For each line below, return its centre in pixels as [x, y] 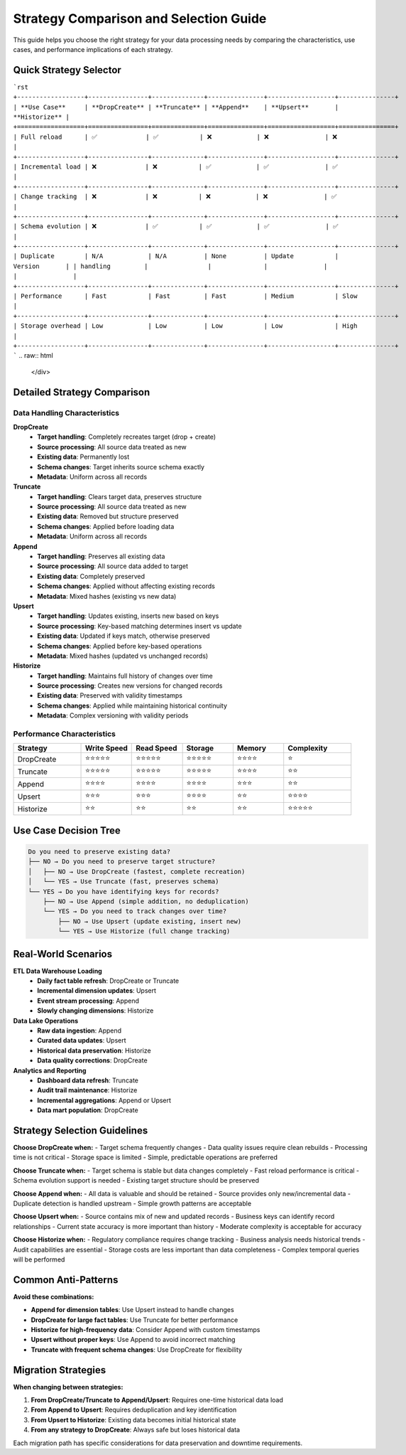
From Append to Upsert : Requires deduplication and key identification [134, 1410]
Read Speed [157, 748]
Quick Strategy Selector [67, 70]
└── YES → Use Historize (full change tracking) [144, 931]
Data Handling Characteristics [66, 412]
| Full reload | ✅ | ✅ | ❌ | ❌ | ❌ [175, 137]
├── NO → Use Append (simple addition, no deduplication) [146, 901]
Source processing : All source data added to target [113, 566]
